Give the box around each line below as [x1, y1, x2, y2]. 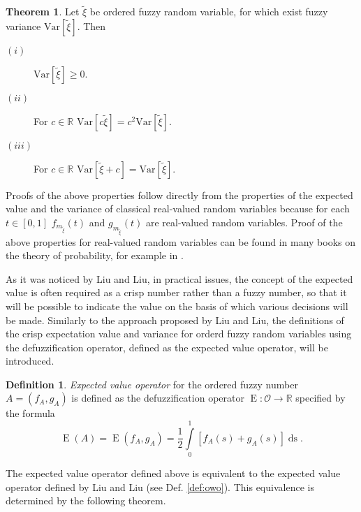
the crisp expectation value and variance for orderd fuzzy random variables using [6, 326, 352, 341]
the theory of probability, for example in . [6, 248, 184, 263]
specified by [295, 390, 346, 405]
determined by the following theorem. [6, 493, 166, 508]
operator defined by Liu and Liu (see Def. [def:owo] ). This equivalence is [6, 479, 314, 494]
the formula [6, 406, 55, 420]
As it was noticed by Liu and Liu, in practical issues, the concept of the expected [6, 271, 353, 286]
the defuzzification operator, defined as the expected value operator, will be [6, 339, 328, 354]
